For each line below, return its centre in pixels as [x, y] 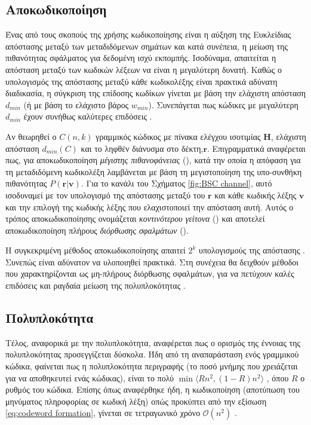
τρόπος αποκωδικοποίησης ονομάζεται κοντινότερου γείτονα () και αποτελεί [135, 218]
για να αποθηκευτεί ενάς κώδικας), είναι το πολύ [90, 377]
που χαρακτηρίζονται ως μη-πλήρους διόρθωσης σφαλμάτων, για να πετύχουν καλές [150, 273]
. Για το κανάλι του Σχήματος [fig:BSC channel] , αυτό [176, 183]
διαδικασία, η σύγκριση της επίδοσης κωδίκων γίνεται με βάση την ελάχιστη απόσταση [156, 93]
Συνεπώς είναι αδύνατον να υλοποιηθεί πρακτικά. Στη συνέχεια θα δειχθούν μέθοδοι [152, 262]
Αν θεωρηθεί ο [31, 136]
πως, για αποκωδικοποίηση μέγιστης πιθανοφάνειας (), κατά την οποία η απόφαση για [153, 160]
